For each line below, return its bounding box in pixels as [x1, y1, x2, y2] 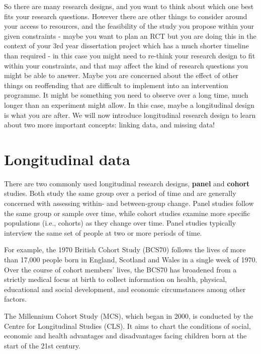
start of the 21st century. [4, 340, 80, 350]
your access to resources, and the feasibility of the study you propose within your [4, 21, 254, 31]
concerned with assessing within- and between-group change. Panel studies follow [4, 198, 254, 208]
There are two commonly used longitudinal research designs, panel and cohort [4, 178, 250, 188]
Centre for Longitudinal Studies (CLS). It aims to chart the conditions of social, [4, 320, 251, 331]
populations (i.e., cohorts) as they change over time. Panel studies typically [4, 218, 236, 228]
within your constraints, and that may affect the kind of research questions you [4, 60, 248, 70]
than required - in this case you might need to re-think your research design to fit [4, 50, 255, 60]
